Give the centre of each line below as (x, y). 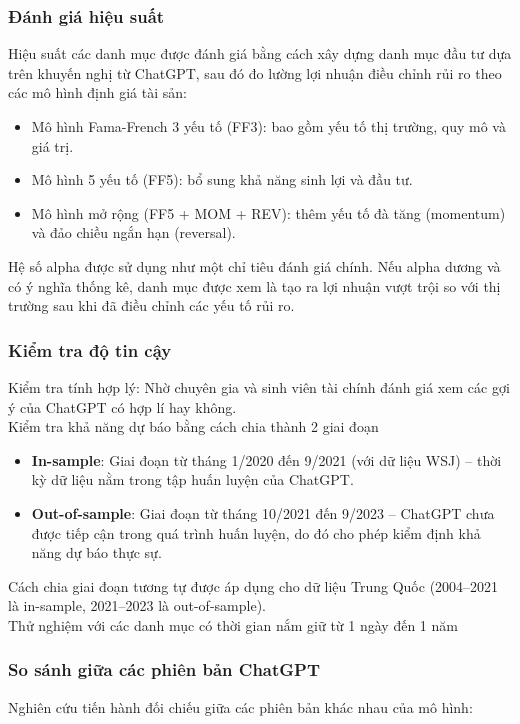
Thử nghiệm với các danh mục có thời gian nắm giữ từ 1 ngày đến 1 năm (233, 624)
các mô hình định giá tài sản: (97, 92)
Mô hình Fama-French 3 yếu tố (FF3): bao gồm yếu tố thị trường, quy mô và (268, 126)
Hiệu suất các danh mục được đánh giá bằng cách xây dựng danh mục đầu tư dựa (260, 53)
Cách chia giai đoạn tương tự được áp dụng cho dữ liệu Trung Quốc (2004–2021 (253, 585)
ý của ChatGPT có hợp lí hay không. (122, 406)
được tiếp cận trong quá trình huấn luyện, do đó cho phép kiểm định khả (256, 532)
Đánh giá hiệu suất (86, 15)
